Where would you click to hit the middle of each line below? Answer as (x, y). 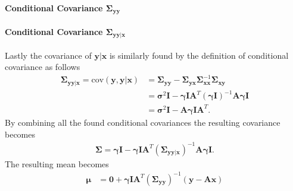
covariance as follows (43, 67)
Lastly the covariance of (48, 55)
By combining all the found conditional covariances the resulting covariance (143, 122)
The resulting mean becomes (57, 163)
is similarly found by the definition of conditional (199, 55)
